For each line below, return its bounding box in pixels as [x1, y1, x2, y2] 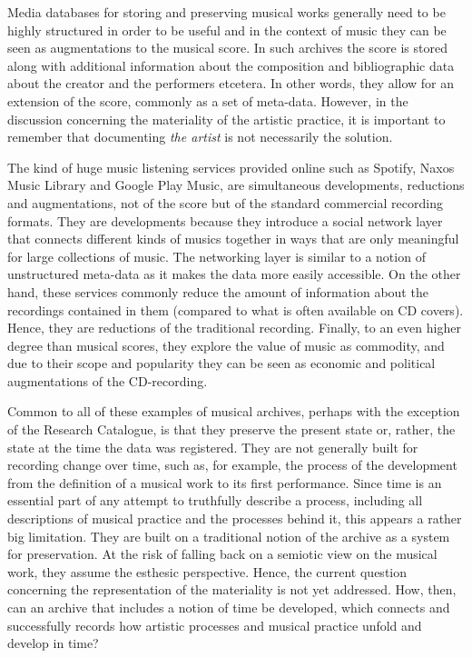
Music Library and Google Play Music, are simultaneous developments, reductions [7, 175, 465, 194]
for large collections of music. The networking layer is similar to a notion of [7, 246, 426, 265]
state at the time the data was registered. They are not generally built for [7, 437, 418, 456]
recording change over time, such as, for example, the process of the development [7, 455, 457, 474]
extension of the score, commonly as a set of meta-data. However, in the [7, 91, 408, 110]
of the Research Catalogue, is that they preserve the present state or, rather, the [7, 420, 456, 439]
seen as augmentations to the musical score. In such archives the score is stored [7, 38, 447, 57]
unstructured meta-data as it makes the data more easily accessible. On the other [7, 264, 461, 284]
